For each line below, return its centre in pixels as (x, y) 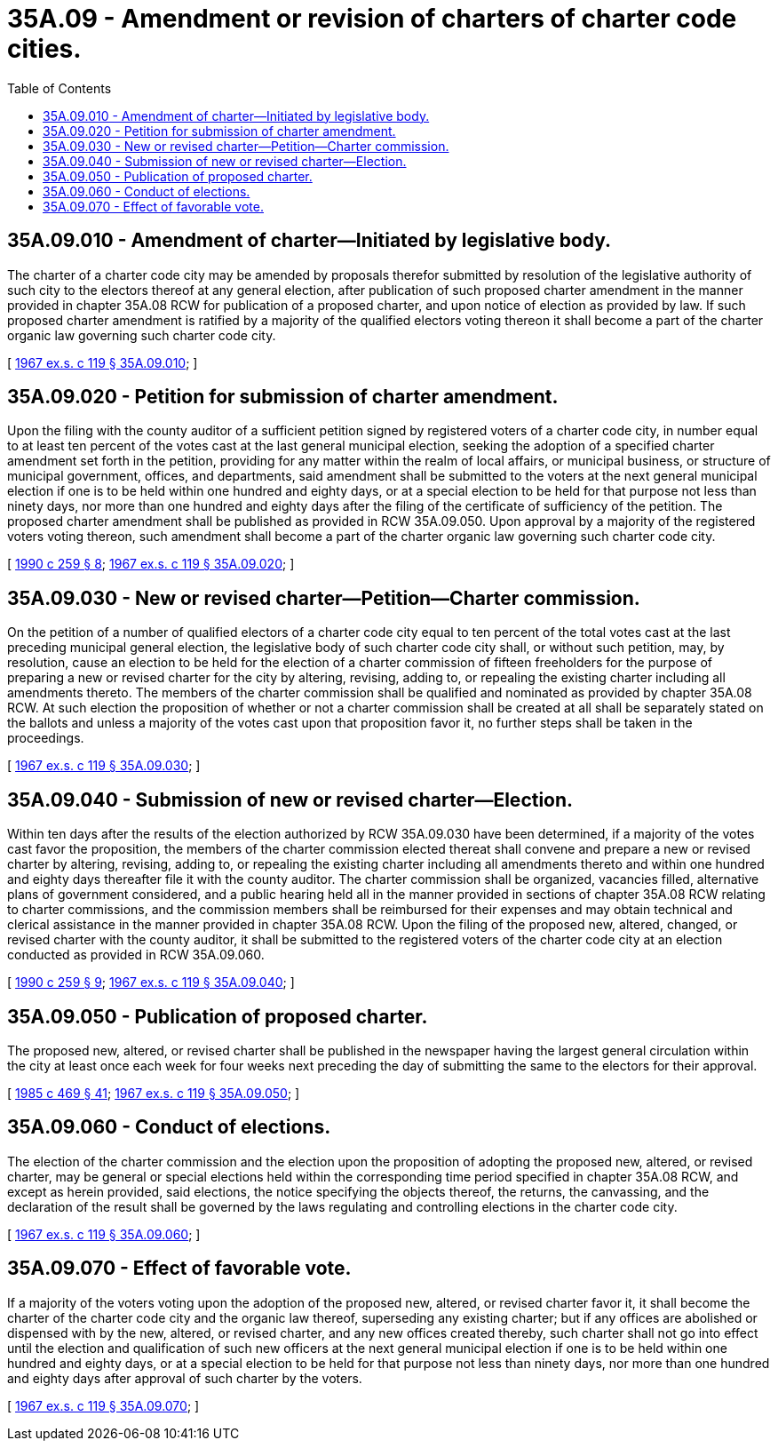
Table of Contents (60, 88)
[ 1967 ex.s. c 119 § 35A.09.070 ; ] (103, 1405)
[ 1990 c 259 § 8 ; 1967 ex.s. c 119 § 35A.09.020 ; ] (151, 564)
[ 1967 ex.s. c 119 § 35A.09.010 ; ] (103, 362)
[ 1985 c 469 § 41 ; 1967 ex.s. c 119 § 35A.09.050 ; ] (154, 1093)
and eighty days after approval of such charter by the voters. (185, 1378)
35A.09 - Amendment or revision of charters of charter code (372, 19)
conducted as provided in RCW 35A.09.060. (136, 955)
